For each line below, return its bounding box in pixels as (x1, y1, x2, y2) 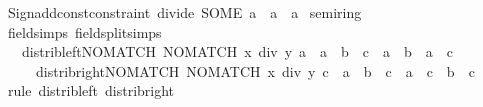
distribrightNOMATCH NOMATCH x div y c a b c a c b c (35, 60, 475, 81)
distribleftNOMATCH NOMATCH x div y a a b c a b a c (21, 41, 454, 62)
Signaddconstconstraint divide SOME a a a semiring (7, 2, 362, 22)
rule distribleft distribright (7, 80, 175, 101)
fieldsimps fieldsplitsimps (7, 21, 162, 42)
